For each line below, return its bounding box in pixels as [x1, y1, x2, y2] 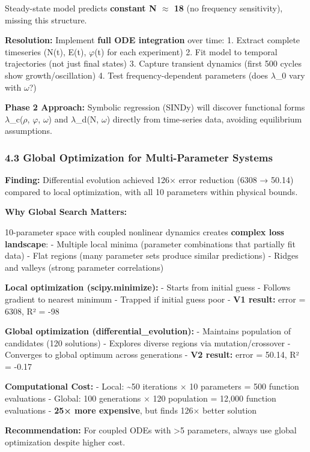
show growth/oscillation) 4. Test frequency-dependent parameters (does [5, 68, 269, 81]
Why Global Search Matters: [5, 205, 127, 218]
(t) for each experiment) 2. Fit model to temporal [94, 45, 278, 58]
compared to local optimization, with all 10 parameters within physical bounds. [5, 185, 298, 197]
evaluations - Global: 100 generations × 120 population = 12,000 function [5, 392, 276, 405]
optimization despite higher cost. [5, 435, 126, 448]
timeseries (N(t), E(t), [5, 45, 87, 58]
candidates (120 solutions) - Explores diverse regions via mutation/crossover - [5, 336, 291, 349]
